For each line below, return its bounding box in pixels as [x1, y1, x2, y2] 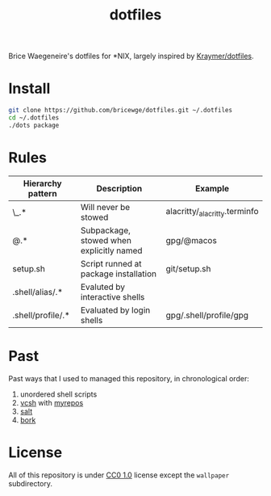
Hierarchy [23, 178, 62, 189]
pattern [27, 187, 58, 199]
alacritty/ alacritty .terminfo [165, 206, 259, 219]
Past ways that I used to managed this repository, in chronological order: [8, 373, 250, 383]
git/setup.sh [165, 263, 211, 274]
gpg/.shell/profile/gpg [165, 309, 248, 321]
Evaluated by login [80, 305, 151, 316]
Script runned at [80, 258, 143, 269]
